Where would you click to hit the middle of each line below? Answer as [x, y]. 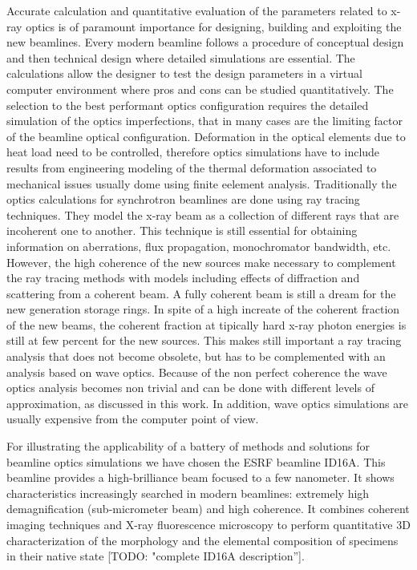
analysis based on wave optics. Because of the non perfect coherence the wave [197, 372]
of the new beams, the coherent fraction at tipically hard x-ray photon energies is [206, 324]
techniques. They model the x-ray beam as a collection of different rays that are [203, 214]
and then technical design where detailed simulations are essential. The [181, 57]
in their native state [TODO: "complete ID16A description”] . [156, 556]
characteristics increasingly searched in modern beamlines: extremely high [188, 493]
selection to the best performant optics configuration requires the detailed [188, 105]
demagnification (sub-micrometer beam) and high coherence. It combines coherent [208, 509]
